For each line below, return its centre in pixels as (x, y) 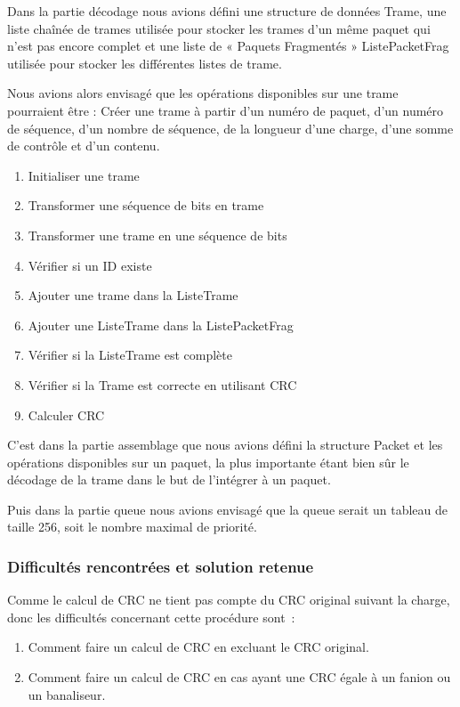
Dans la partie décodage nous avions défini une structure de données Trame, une (227, 11)
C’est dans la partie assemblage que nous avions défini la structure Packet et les (225, 445)
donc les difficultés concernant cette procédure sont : (151, 617)
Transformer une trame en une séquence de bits (157, 235)
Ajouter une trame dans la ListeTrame (133, 295)
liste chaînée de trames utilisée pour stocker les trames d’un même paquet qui (219, 28)
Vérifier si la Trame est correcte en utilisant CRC (162, 384)
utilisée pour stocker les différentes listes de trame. (145, 63)
